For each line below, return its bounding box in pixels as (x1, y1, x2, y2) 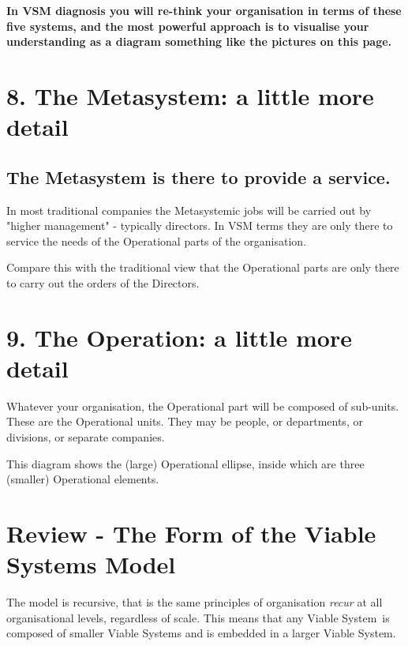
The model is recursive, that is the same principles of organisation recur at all (6, 594, 383, 610)
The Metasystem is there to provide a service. (6, 164, 391, 189)
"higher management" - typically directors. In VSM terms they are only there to (6, 217, 393, 234)
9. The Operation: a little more (6, 321, 352, 353)
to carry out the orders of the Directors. (6, 274, 200, 291)
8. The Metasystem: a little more (6, 79, 374, 111)
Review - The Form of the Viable (6, 516, 376, 549)
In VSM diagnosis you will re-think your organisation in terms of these (6, 2, 402, 18)
